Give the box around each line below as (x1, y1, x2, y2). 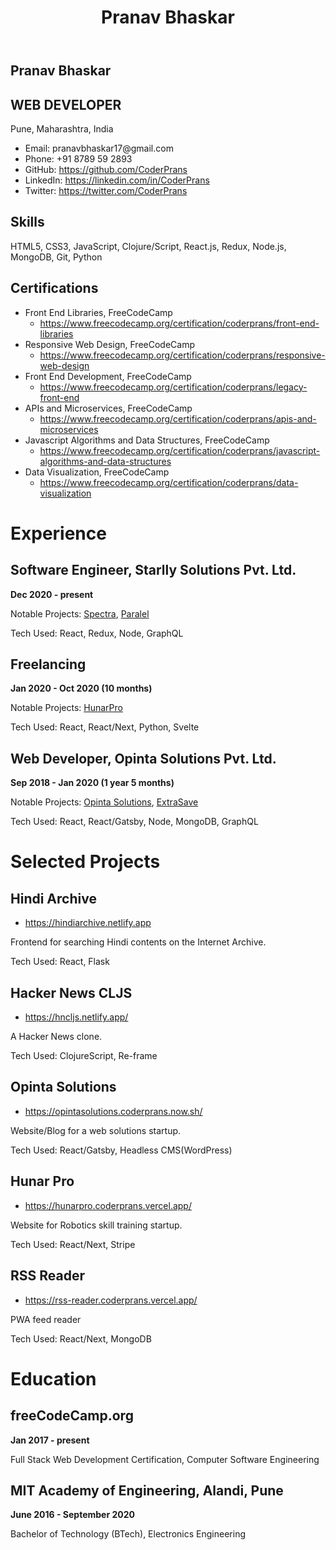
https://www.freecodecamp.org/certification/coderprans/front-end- (39, 317, 320, 329)
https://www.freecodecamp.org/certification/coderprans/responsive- (39, 349, 326, 361)
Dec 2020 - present (10, 588, 94, 600)
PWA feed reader (10, 1313, 82, 1325)
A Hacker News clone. (10, 1031, 103, 1043)
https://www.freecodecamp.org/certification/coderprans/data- (39, 476, 299, 488)
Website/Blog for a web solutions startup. (10, 1124, 182, 1136)
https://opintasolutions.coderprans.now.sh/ (24, 1105, 203, 1117)
